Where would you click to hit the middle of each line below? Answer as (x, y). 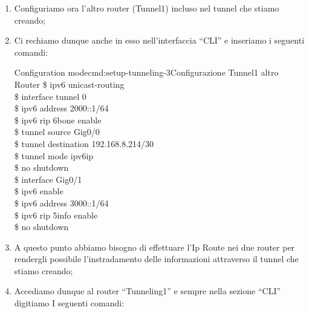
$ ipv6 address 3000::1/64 (61, 203)
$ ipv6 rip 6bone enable (58, 120)
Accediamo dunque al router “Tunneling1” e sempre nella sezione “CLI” (148, 291)
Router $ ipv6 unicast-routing (69, 84)
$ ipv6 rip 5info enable (56, 215)
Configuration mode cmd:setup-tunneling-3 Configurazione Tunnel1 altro (146, 72)
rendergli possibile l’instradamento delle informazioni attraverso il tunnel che (156, 259)
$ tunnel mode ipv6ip (54, 155)
